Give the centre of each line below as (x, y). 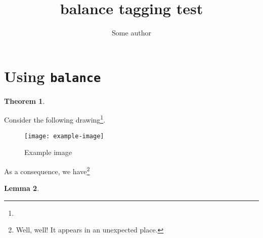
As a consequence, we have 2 (47, 170)
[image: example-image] (64, 136)
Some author (131, 33)
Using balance (53, 76)
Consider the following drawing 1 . (55, 119)
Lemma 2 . (22, 188)
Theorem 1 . (25, 101)
